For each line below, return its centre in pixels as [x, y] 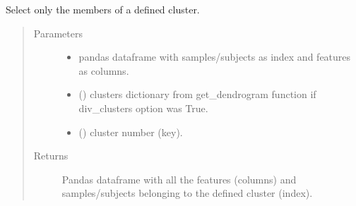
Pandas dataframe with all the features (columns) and [179, 179]
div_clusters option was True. [143, 108]
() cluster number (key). [131, 132]
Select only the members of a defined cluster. [103, 9]
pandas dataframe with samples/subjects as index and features [215, 57]
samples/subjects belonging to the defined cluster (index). [187, 193]
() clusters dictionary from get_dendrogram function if [197, 94]
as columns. [104, 70]
